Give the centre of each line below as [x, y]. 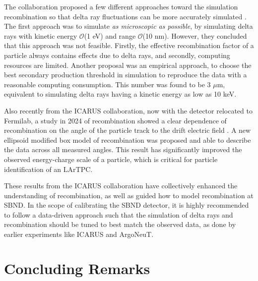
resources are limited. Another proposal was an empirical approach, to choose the [128, 65]
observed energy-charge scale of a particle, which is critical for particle [111, 159]
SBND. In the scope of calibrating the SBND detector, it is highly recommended [127, 205]
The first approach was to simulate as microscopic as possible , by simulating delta [129, 26]
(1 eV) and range [110, 35]
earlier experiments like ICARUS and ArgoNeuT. [79, 234]
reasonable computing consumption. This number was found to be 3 [107, 84]
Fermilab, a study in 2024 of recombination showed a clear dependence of [115, 120]
